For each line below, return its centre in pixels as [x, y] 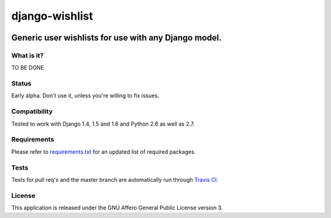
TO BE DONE [28, 68]
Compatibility [32, 111]
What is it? [28, 55]
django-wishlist [52, 16]
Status [21, 84]
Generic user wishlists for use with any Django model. [116, 38]
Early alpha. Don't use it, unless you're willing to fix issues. [85, 96]
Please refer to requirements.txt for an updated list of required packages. [104, 152]
